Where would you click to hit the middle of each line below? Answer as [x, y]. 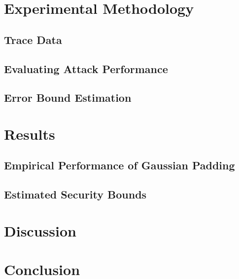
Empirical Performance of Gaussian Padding [119, 165]
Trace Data [33, 39]
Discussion [40, 230]
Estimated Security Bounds [75, 194]
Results [30, 134]
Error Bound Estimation [68, 98]
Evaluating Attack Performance [86, 68]
